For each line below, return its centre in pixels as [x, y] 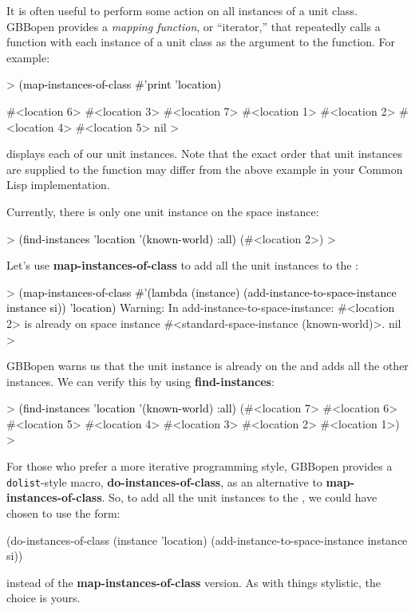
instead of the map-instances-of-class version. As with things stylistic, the [194, 582]
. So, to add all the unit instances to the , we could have [239, 497]
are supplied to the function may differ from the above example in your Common [205, 169]
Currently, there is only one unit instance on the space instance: [163, 211]
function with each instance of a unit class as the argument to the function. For [201, 42]
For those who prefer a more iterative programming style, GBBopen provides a [200, 466]
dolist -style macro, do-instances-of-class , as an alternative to [164, 481]
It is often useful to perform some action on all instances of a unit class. [182, 10]
